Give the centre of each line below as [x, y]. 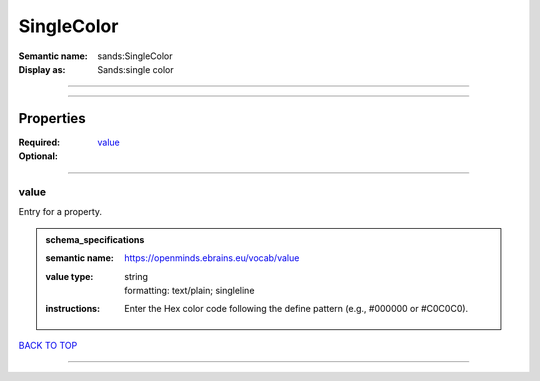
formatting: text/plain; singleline [189, 290]
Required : [39, 142]
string [136, 276]
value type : [69, 276]
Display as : [42, 69]
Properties [52, 118]
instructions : [72, 309]
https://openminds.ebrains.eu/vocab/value [212, 258]
